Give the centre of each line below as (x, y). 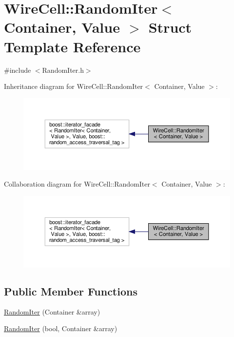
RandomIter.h (63, 70)
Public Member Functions (71, 291)
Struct (170, 27)
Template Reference (72, 46)
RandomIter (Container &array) (52, 312)
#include (18, 70)
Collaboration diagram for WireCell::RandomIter (77, 183)
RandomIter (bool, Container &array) (61, 328)
